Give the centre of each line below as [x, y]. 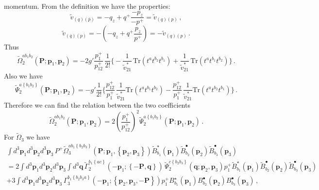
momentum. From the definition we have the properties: [87, 6]
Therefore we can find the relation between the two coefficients [97, 105]
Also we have [23, 76]
